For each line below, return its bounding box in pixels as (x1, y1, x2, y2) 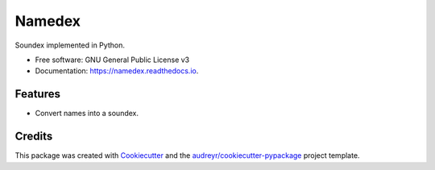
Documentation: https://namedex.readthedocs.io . (35, 66, 199, 76)
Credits (14, 130, 53, 143)
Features (14, 87, 60, 101)
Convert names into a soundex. (35, 109, 139, 118)
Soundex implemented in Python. (14, 40, 125, 50)
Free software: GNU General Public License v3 (35, 55, 190, 64)
